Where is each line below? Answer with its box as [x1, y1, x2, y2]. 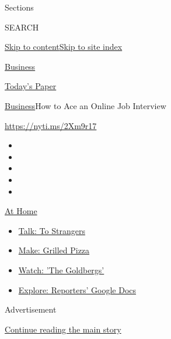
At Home [5, 205, 37, 217]
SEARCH [5, 21, 39, 33]
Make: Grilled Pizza [18, 244, 90, 256]
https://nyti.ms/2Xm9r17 [5, 119, 97, 131]
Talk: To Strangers [18, 224, 85, 236]
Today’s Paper [5, 80, 57, 92]
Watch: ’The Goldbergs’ [18, 263, 104, 276]
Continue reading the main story [5, 323, 121, 335]
